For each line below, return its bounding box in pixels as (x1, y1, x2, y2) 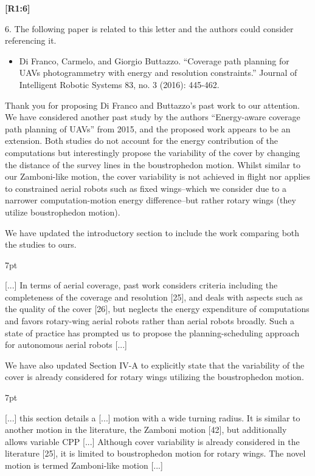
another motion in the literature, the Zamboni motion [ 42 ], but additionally (5, 423, 287, 436)
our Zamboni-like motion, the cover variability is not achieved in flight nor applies (5, 170, 310, 183)
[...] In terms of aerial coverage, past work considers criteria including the (5, 279, 278, 291)
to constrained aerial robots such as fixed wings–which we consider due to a (5, 182, 286, 194)
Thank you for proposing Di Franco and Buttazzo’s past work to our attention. (5, 98, 300, 111)
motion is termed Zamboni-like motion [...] (5, 459, 163, 471)
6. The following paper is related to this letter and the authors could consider (5, 22, 294, 35)
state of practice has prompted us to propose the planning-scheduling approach (5, 326, 300, 339)
